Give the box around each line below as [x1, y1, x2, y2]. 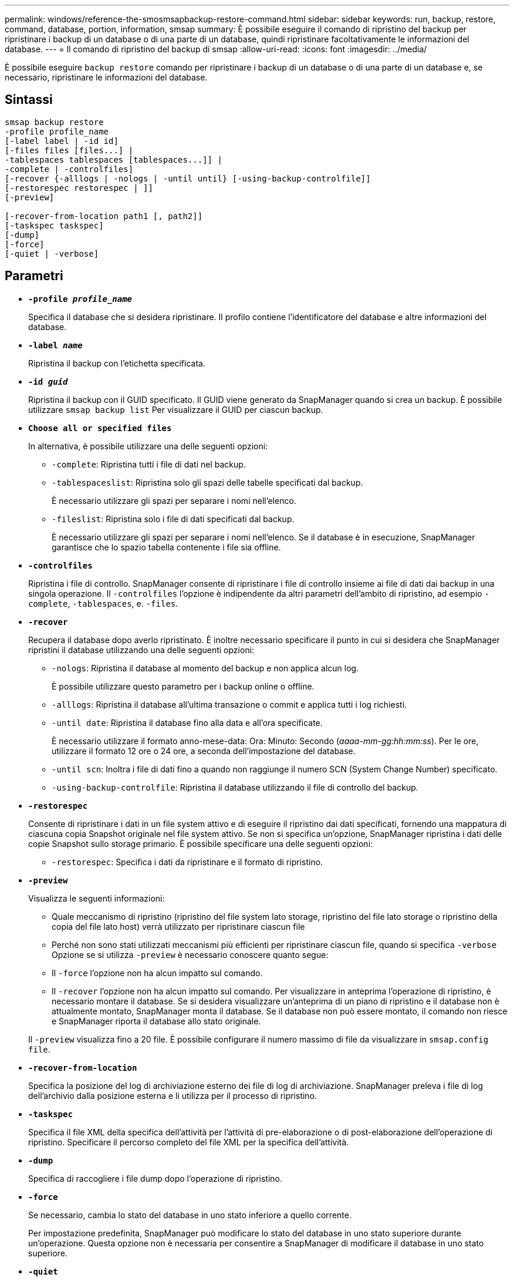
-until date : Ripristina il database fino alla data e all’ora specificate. [52, 717, 323, 728]
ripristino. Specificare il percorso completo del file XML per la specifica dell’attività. [28, 1137, 349, 1147]
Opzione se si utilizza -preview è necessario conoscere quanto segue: [52, 949, 329, 960]
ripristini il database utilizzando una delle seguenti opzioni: [28, 644, 255, 655]
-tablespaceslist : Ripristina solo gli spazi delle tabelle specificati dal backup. [52, 477, 363, 487]
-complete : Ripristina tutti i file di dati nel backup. [52, 459, 246, 469]
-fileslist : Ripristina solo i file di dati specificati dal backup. [52, 513, 295, 524]
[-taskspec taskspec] [5, 220, 104, 230]
